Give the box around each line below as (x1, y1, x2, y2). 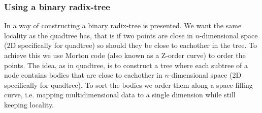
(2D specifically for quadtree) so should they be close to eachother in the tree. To (4, 40, 257, 50)
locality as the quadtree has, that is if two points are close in (4, 30, 193, 40)
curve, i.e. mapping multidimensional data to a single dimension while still (4, 89, 236, 100)
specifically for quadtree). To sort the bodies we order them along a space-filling (4, 79, 253, 90)
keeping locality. (4, 99, 54, 109)
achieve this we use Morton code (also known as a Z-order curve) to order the (4, 50, 246, 60)
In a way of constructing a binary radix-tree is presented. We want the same (4, 20, 242, 31)
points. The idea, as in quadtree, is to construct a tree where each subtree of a (4, 60, 248, 70)
